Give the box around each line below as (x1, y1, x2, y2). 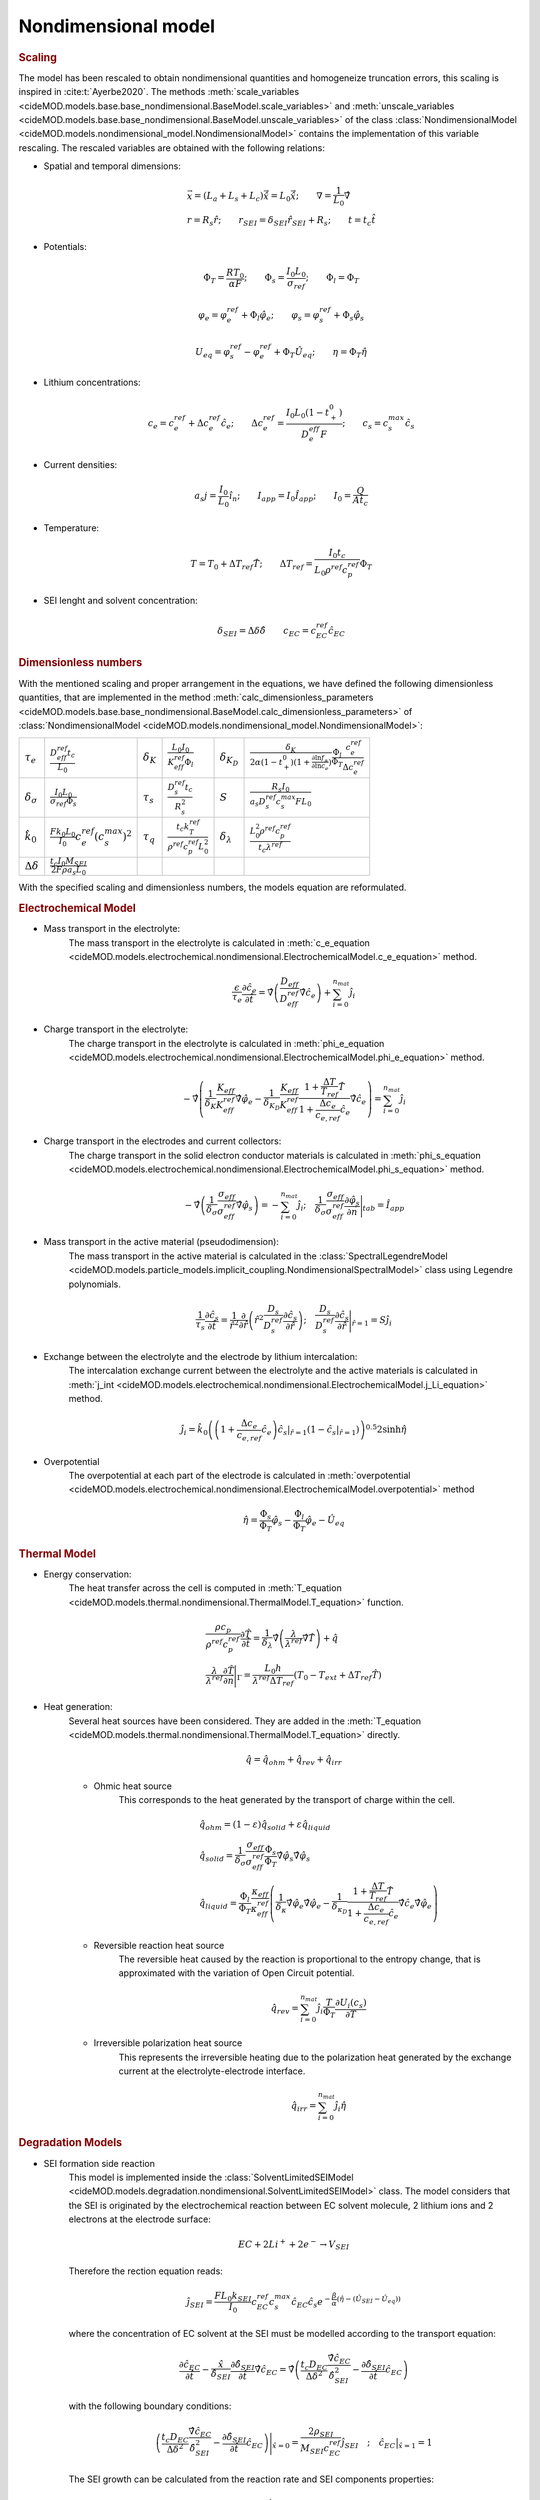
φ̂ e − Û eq (305, 1515, 345, 1529)
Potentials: (43, 240, 87, 252)
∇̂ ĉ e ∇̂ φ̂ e (398, 1897, 432, 1911)
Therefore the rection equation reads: (68, 2265, 224, 2277)
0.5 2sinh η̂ (365, 1422, 407, 1435)
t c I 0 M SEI (50, 855, 87, 868)
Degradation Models (18, 2136, 123, 2150)
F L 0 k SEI (214, 2290, 252, 2304)
